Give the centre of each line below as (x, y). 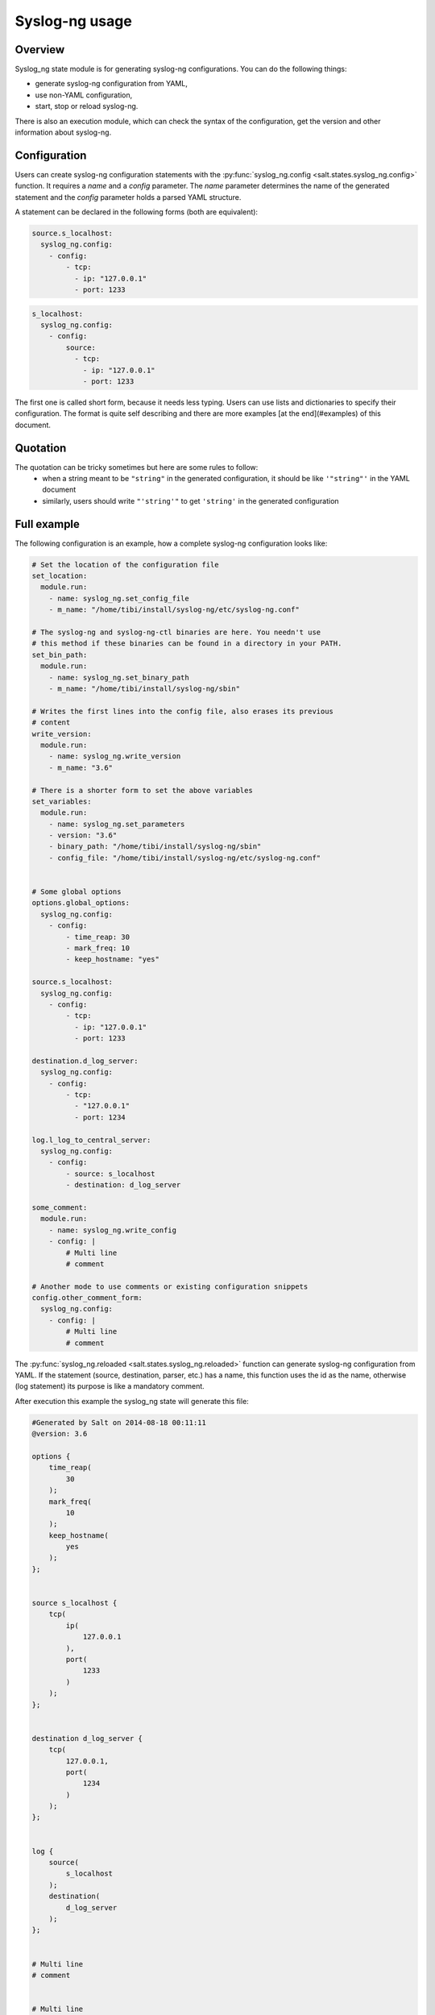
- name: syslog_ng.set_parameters (117, 824)
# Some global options (77, 892)
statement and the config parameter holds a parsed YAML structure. (128, 197)
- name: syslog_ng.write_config (113, 1230)
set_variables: (62, 801)
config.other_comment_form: (87, 1298)
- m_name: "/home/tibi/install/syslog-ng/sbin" (145, 688)
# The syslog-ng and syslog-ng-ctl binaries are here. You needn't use (176, 632)
